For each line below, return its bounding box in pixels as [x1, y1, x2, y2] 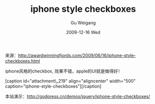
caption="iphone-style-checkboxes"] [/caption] [5, 83, 102, 89]
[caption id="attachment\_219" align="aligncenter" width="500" [5, 78, 136, 84]
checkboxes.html [5, 58, 41, 64]
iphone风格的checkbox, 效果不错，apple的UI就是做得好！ [5, 68, 123, 74]
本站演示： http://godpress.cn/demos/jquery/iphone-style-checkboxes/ [5, 93, 150, 99]
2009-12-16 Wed [66, 29, 101, 35]
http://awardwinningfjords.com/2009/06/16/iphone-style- [18, 52, 136, 58]
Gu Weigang [70, 20, 96, 26]
